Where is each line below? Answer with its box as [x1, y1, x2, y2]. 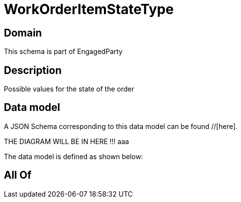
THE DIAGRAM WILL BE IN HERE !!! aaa [4, 137, 129, 146]
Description [4, 64, 62, 76]
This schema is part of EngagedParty [4, 47, 123, 56]
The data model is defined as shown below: [4, 152, 143, 161]
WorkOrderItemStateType [4, 1, 174, 18]
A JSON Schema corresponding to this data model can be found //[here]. [4, 122, 238, 130]
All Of [4, 169, 32, 182]
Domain [4, 26, 42, 39]
